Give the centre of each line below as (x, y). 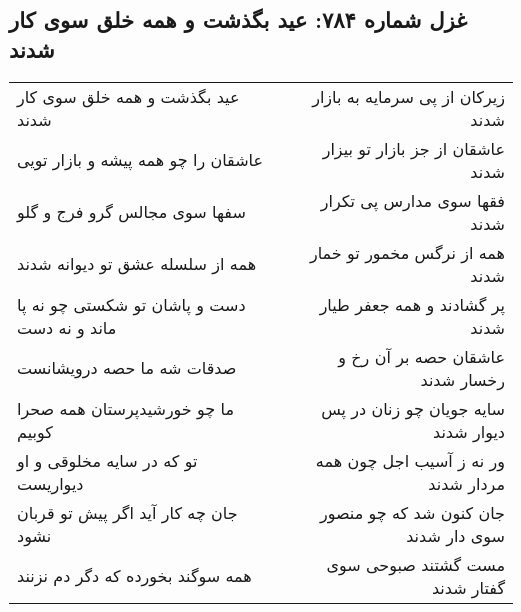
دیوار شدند (469, 431)
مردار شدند (466, 483)
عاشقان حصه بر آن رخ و (421, 356)
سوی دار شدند (455, 535)
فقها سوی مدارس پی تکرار (412, 200)
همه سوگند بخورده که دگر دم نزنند (134, 576)
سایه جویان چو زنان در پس (413, 408)
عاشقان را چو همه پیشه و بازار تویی (140, 160)
